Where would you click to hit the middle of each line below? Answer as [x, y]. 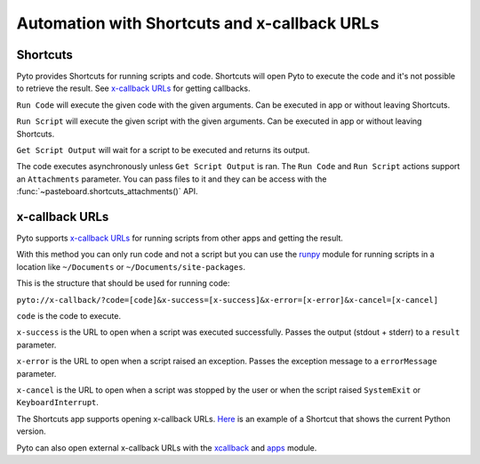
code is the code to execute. [69, 316]
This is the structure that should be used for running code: [123, 283]
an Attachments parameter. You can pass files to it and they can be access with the [172, 179]
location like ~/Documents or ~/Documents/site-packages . [131, 266]
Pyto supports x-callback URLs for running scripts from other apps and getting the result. [180, 238]
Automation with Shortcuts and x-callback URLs [198, 23]
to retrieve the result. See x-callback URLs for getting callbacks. [133, 88]
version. [31, 431]
